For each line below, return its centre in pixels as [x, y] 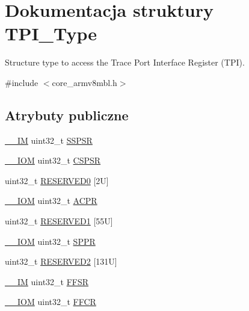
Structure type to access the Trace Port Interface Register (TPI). [125, 62]
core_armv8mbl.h [85, 82]
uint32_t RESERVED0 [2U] [57, 180]
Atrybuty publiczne [67, 115]
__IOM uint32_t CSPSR [53, 160]
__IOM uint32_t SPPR [50, 241]
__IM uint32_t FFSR [47, 281]
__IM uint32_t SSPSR [49, 140]
